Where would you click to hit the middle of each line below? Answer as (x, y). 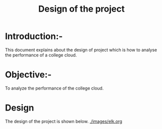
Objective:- (28, 75)
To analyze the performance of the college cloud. (54, 88)
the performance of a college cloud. (41, 55)
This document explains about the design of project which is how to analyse (81, 50)
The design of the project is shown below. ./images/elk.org (64, 121)
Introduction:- (34, 36)
